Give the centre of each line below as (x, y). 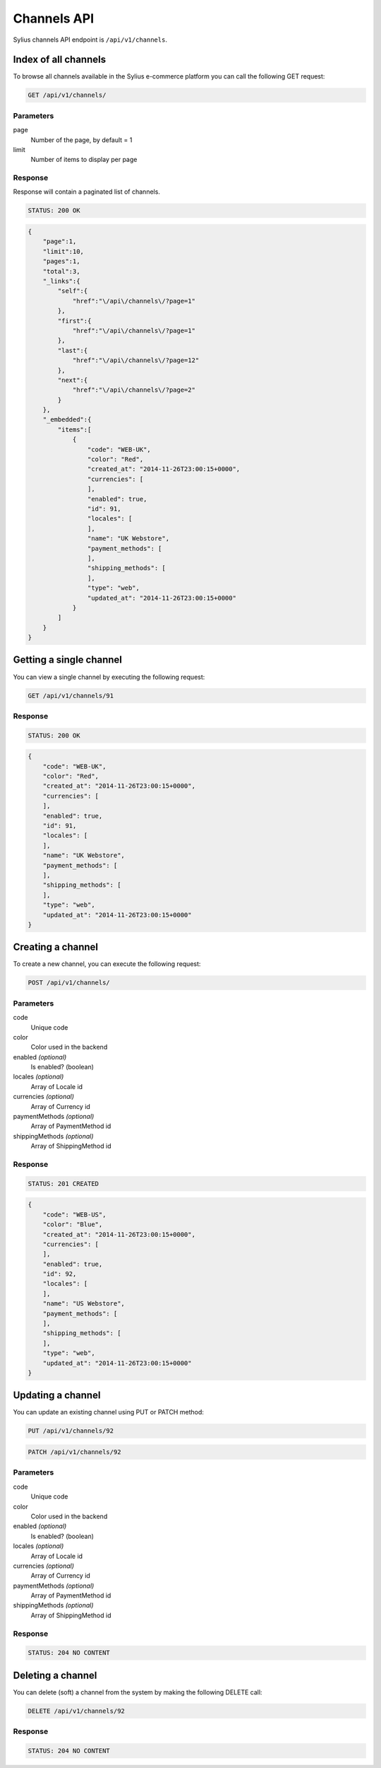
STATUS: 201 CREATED (63, 1183)
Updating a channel (57, 1396)
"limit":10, (64, 251)
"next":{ (73, 380)
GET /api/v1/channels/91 (71, 696)
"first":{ (74, 321)
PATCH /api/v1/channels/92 (74, 1452)
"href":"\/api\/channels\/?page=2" (134, 390)
